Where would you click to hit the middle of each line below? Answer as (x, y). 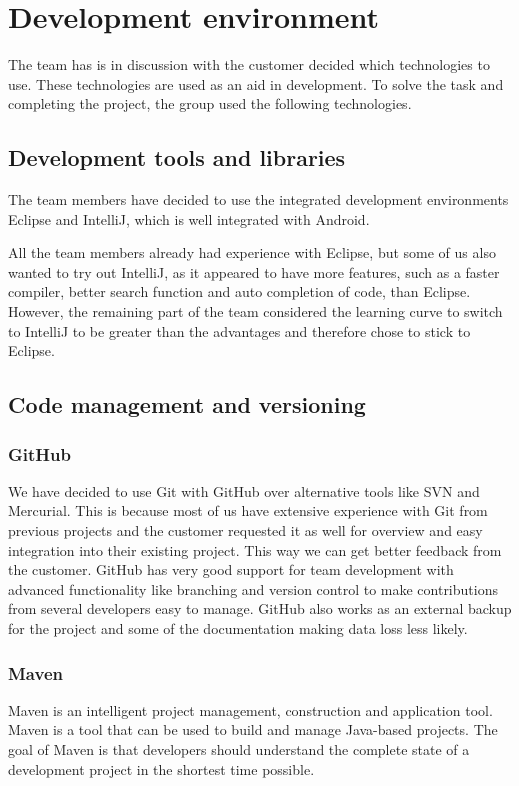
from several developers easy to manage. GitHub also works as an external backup (260, 608)
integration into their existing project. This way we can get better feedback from (255, 549)
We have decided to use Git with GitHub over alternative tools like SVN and (244, 490)
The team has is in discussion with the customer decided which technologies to (249, 64)
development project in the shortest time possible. (161, 768)
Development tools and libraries (177, 157)
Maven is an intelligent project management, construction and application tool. (250, 709)
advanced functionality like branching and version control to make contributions (253, 588)
